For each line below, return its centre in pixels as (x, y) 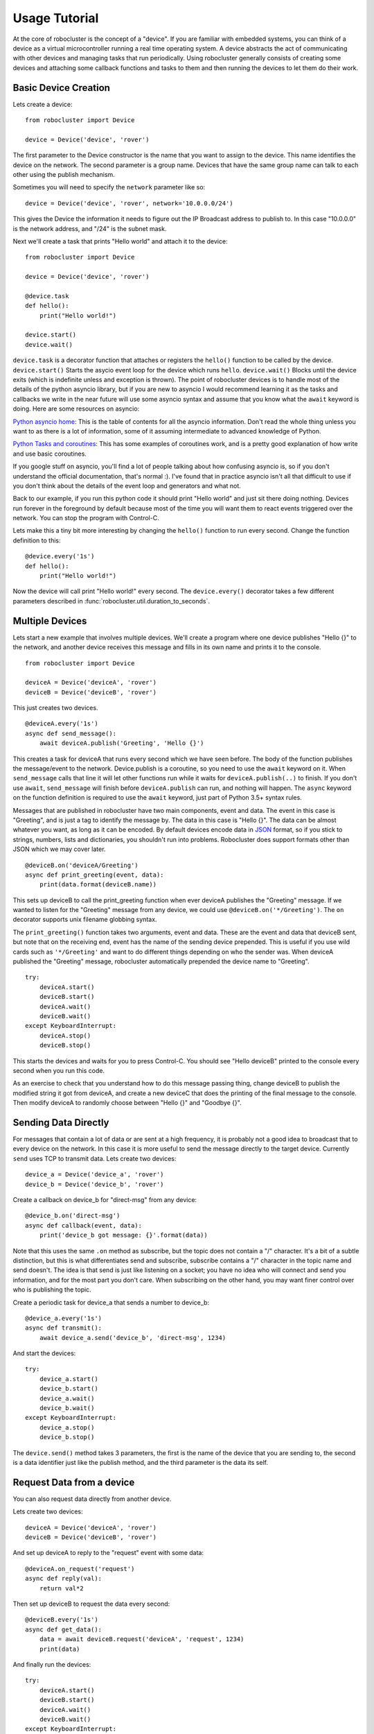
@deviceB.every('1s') (62, 1620)
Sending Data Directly (61, 1123)
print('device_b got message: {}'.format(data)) (123, 1235)
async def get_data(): (64, 1629)
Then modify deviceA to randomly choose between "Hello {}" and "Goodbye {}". (127, 1103)
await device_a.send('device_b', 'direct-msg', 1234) (133, 1338)
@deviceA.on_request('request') (80, 1569)
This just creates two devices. (55, 708)
